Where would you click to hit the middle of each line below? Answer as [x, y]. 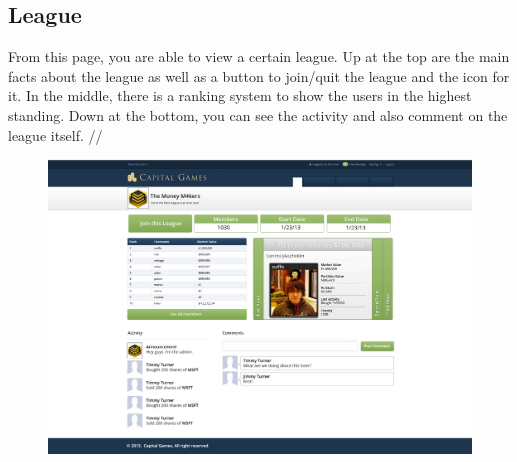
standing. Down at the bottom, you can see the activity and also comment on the [258, 114]
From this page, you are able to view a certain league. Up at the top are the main [259, 56]
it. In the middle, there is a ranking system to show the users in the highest [240, 95]
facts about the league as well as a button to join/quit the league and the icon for [259, 75]
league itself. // [55, 134]
